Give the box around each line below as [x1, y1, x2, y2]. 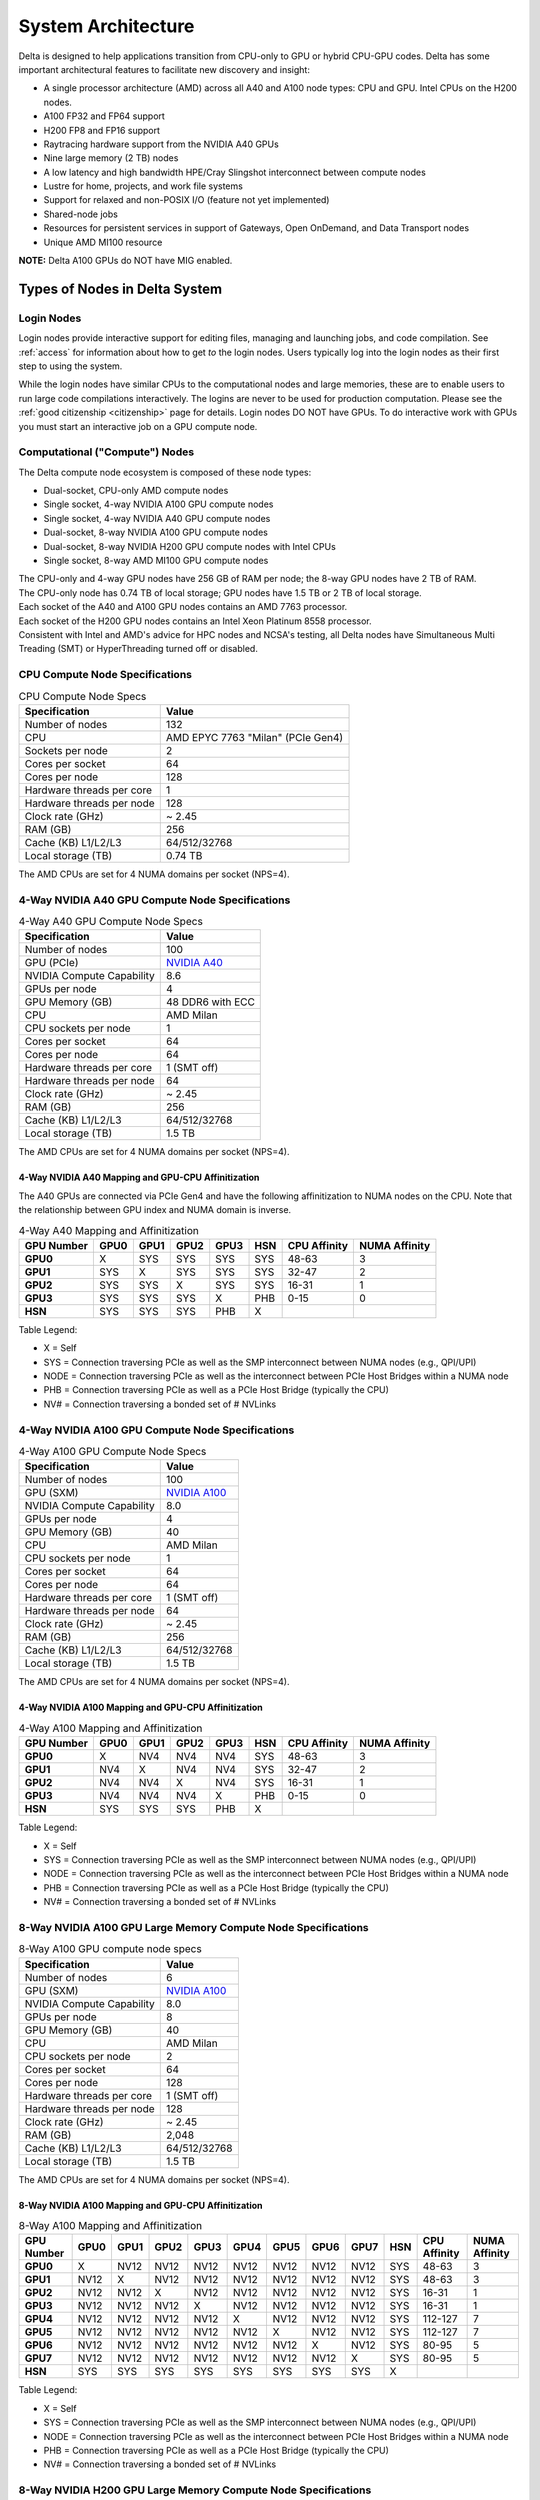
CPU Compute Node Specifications [18, 668, 192, 682]
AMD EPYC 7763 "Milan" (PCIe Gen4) [165, 730, 344, 744]
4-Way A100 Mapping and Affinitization [18, 1721, 203, 1735]
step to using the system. [18, 360, 123, 372]
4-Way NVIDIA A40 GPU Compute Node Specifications [18, 893, 291, 907]
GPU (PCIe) [24, 956, 79, 970]
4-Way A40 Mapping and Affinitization [18, 1223, 199, 1237]
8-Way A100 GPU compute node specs [18, 1942, 202, 1956]
